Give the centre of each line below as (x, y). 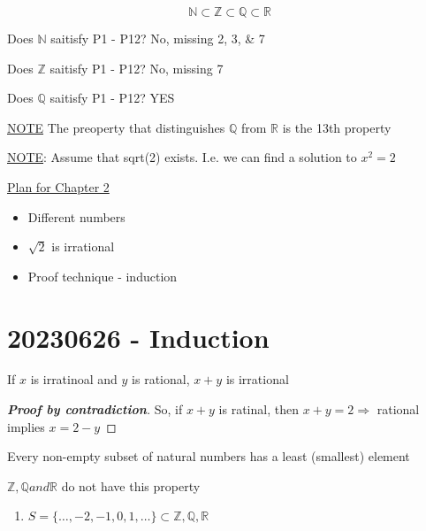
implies (26, 426)
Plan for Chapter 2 (58, 186)
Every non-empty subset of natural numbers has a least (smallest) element (209, 456)
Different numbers (76, 216)
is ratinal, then (259, 409)
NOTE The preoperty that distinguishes (116, 127)
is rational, (161, 379)
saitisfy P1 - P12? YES (112, 98)
